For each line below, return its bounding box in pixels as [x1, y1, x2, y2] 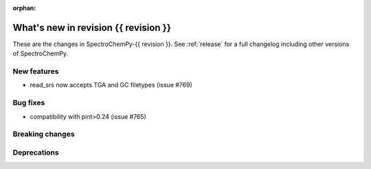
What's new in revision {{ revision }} [12, 21, 172, 34]
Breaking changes [12, 129, 75, 139]
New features [12, 67, 59, 76]
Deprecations [12, 148, 59, 157]
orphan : [12, 4, 36, 12]
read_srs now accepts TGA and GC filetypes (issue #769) [30, 81, 192, 89]
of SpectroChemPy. [12, 49, 69, 58]
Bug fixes [12, 98, 45, 108]
